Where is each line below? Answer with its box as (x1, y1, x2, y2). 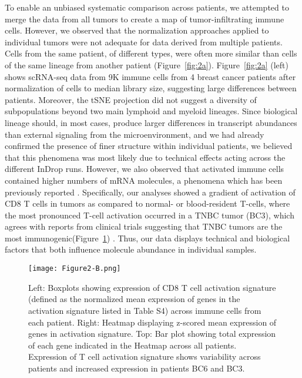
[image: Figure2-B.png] (28, 264, 121, 273)
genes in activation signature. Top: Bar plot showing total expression (28, 327, 276, 340)
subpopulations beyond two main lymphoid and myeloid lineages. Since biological (5, 105, 298, 117)
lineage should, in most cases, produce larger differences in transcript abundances (5, 116, 297, 128)
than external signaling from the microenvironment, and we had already (5, 128, 264, 140)
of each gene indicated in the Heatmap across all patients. (28, 339, 237, 351)
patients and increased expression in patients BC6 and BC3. (28, 362, 245, 374)
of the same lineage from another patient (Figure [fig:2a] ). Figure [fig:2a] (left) (5, 58, 288, 71)
